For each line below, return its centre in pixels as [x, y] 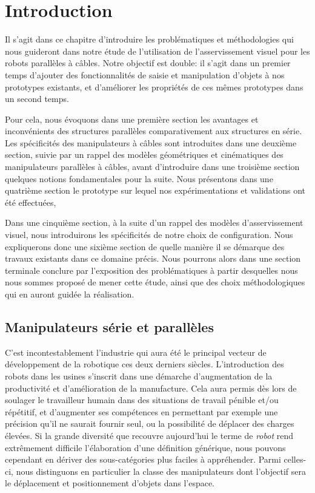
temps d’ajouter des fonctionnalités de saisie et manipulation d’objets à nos [145, 74]
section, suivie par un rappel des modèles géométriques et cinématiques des [144, 155]
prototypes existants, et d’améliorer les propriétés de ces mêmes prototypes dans [154, 87]
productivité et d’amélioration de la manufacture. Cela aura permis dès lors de [151, 388]
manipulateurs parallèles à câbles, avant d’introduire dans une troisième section [152, 167]
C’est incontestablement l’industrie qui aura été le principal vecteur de [136, 352]
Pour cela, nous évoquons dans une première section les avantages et [132, 119]
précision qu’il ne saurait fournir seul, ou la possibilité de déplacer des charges [150, 423]
